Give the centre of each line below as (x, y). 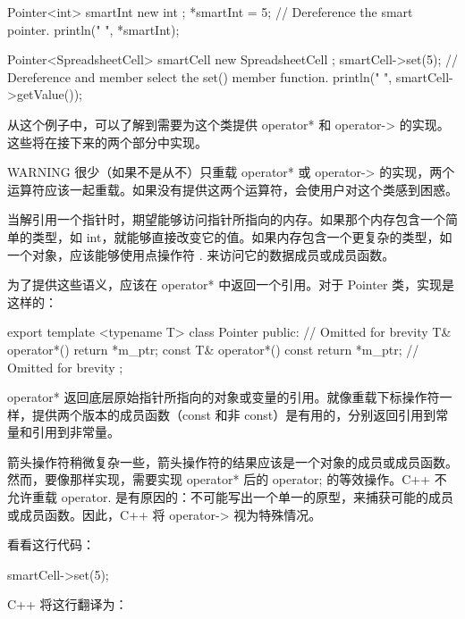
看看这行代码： (51, 544)
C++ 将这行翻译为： (68, 604)
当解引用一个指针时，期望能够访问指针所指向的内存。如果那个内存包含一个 (226, 219)
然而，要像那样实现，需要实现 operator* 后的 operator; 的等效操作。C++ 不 (227, 479)
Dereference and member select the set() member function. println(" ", (200, 76)
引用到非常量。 (76, 432)
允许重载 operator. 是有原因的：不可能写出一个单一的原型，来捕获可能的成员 (231, 497)
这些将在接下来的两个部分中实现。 (107, 142)
